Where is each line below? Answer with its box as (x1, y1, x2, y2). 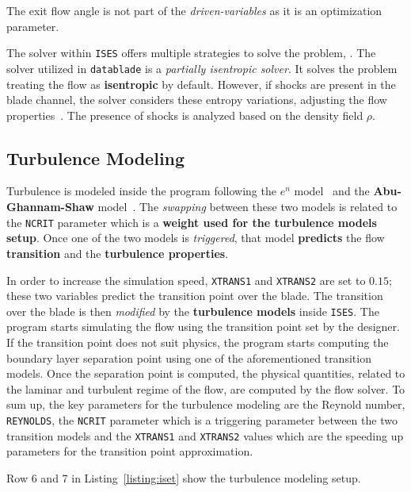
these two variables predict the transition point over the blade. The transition (6, 287, 383, 304)
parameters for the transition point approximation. (6, 443, 253, 459)
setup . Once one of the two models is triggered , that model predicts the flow (6, 229, 385, 246)
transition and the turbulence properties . (6, 244, 229, 261)
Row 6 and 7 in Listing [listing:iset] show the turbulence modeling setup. (6, 469, 361, 486)
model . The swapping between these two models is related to (97, 198, 398, 215)
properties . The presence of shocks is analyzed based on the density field (6, 106, 363, 123)
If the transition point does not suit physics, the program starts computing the (6, 334, 389, 351)
